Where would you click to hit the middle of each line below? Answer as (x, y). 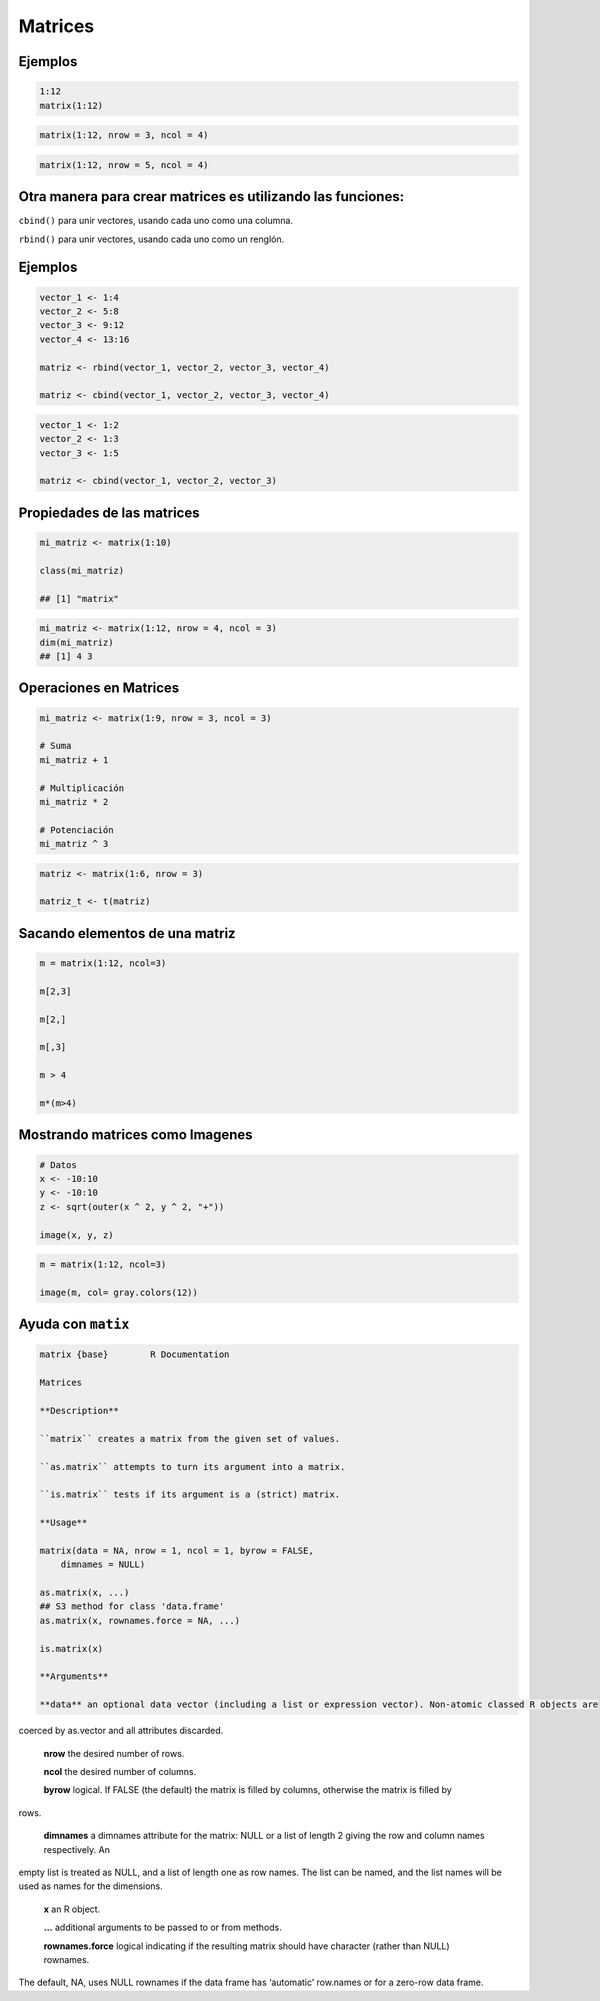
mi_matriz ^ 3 (74, 844)
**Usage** (63, 1523)
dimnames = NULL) (103, 1564)
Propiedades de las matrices (109, 512)
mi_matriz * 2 (74, 801)
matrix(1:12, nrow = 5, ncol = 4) (124, 164)
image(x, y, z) (76, 1234)
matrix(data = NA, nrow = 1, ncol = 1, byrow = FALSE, (176, 1550)
